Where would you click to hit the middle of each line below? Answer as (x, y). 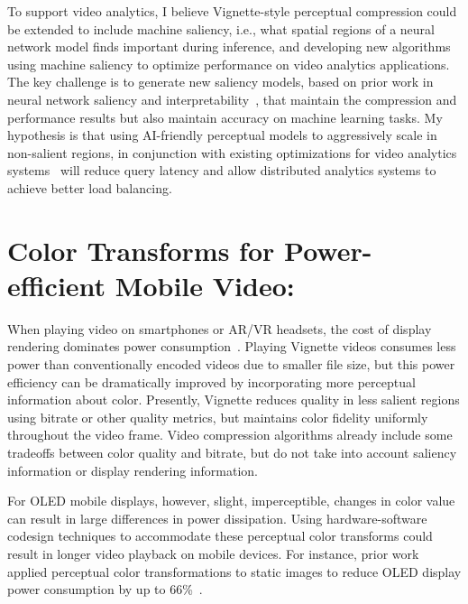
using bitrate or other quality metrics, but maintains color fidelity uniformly (218, 417)
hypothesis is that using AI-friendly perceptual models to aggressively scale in (222, 135)
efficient (57, 285)
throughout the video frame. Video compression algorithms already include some (230, 435)
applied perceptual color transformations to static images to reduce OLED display (234, 571)
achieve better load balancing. (90, 187)
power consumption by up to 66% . (105, 589)
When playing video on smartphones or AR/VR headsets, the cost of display (220, 328)
